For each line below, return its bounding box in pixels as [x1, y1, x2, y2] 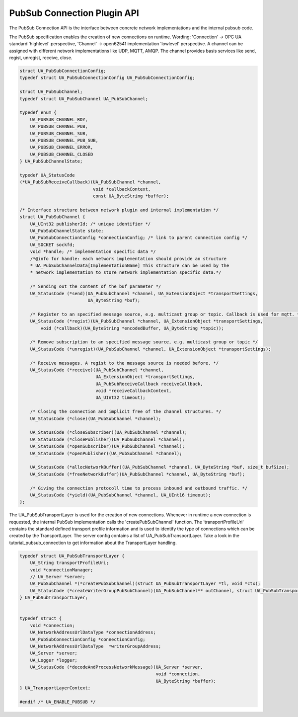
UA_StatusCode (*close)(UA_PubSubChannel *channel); [30, 415, 161, 421]
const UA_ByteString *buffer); [92, 193, 169, 199]
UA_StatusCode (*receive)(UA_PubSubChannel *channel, [30, 367, 164, 373]
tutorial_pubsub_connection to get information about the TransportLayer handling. [9, 540, 177, 546]
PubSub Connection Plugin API [9, 7, 139, 18]
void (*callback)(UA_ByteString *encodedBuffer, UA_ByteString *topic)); [40, 325, 224, 331]
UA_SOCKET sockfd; [30, 241, 75, 247]
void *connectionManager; [30, 567, 93, 572]
